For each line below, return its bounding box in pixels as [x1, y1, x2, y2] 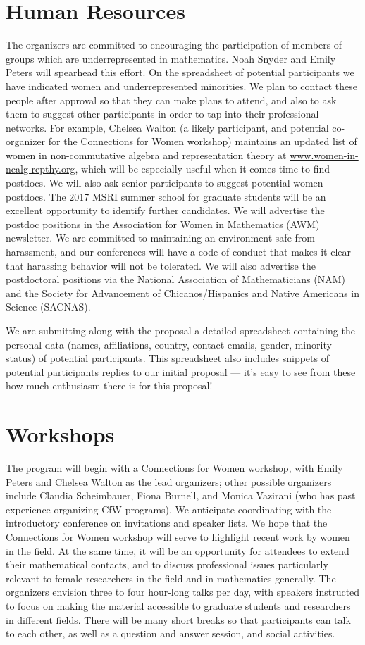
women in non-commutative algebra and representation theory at [6, 147, 287, 162]
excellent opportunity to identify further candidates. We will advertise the [6, 203, 325, 218]
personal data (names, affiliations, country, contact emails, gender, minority [6, 337, 332, 351]
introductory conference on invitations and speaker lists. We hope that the [6, 515, 328, 530]
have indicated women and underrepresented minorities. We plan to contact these [6, 78, 357, 93]
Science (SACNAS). [6, 299, 91, 314]
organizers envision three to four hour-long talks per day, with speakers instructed [6, 584, 360, 599]
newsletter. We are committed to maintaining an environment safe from [6, 230, 315, 245]
